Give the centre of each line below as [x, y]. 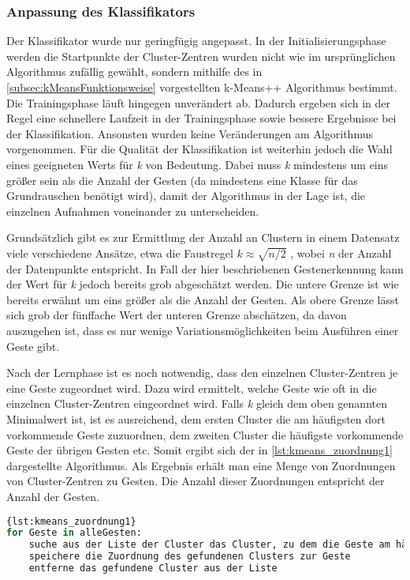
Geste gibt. [33, 346]
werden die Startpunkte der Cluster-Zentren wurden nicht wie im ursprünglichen [201, 56]
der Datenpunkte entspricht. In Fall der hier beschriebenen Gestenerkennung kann [205, 268]
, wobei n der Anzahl [341, 252]
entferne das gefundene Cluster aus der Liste [153, 569]
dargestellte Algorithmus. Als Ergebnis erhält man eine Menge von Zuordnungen [201, 465]
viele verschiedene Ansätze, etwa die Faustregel [120, 252]
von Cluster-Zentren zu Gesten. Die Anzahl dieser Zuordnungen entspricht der [196, 481]
